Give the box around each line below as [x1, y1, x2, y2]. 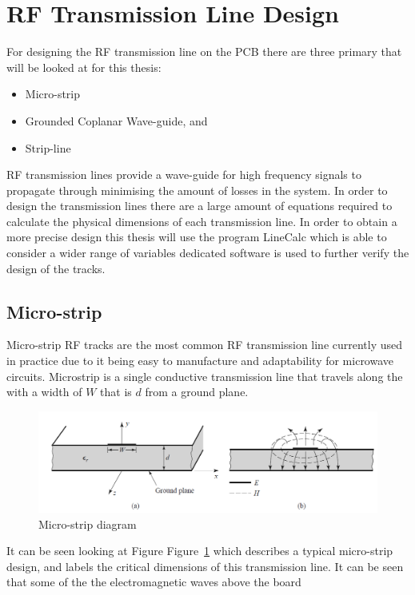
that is [100, 383, 132, 400]
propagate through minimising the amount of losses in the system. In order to [6, 181, 388, 198]
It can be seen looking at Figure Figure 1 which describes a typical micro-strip [6, 542, 393, 559]
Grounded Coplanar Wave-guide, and [25, 112, 208, 129]
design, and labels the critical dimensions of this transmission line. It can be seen [6, 557, 404, 574]
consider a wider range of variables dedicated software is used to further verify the [6, 244, 409, 261]
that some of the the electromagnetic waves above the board [6, 573, 301, 590]
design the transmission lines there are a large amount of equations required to [6, 197, 393, 214]
